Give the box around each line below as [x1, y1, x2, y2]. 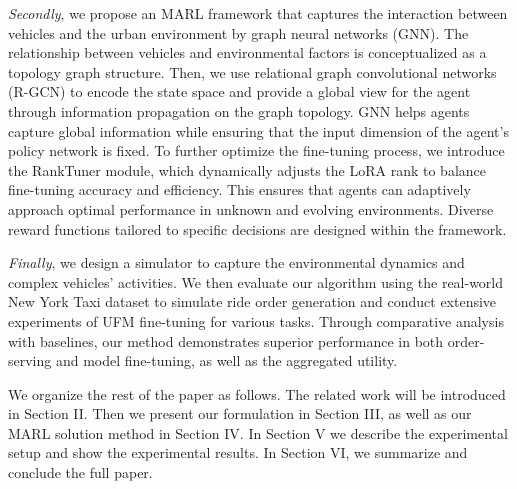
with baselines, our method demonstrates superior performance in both [8, 330, 444, 351]
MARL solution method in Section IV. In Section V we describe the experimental [8, 422, 508, 443]
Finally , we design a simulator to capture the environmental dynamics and [8, 252, 465, 273]
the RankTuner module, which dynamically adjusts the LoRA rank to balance [8, 159, 487, 180]
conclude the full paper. [8, 462, 153, 483]
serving [8, 350, 52, 371]
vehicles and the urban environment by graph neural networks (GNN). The [8, 22, 469, 43]
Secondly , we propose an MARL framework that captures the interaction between [8, 3, 508, 23]
